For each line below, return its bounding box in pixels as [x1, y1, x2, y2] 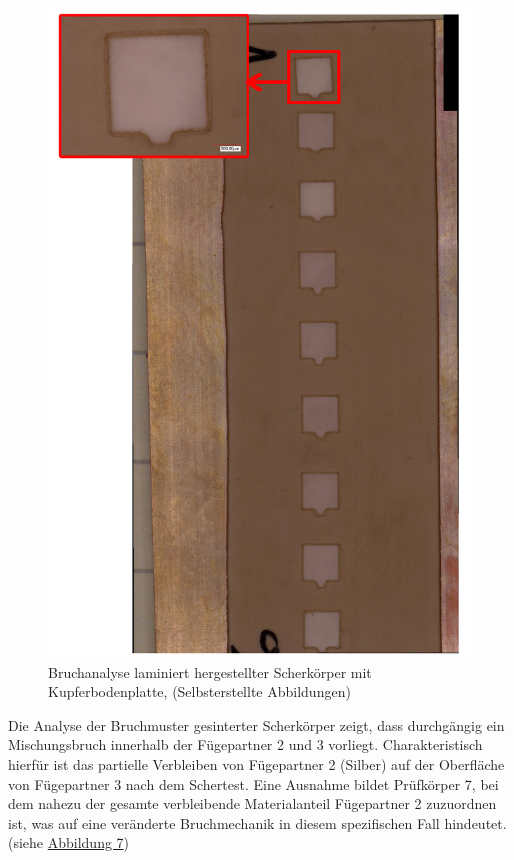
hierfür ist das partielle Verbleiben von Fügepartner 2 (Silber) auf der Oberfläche [8, 753, 505, 774]
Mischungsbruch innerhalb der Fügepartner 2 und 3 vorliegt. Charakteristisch [8, 734, 483, 755]
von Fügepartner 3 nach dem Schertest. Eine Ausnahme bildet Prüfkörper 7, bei [8, 773, 499, 794]
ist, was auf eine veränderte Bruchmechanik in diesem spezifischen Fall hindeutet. [8, 812, 507, 833]
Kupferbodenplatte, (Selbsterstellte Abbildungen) [48, 681, 351, 702]
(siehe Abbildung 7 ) [8, 832, 130, 853]
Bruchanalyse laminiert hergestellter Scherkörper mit [48, 661, 372, 682]
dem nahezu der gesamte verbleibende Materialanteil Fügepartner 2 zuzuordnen [8, 793, 497, 814]
